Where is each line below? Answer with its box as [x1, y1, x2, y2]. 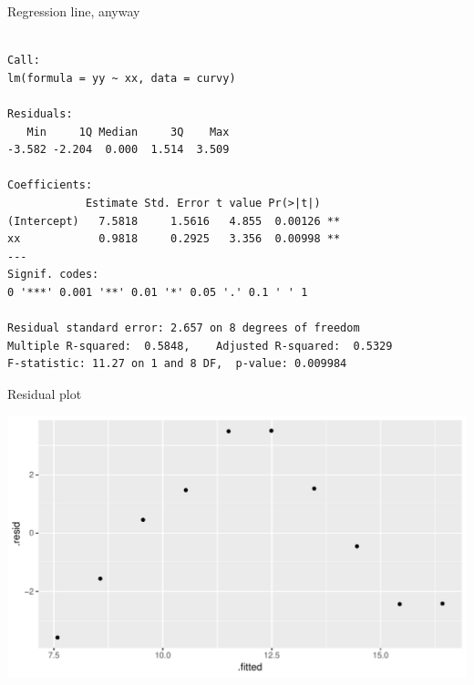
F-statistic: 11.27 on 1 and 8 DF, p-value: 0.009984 [7, 357, 347, 371]
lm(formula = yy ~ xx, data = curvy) [7, 71, 236, 85]
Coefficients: [7, 179, 93, 192]
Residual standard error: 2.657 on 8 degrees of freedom [7, 322, 360, 335]
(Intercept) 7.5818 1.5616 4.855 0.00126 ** [7, 214, 341, 228]
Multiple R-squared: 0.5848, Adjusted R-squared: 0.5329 [7, 339, 393, 353]
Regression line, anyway [7, 2, 140, 20]
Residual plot [7, 383, 82, 403]
